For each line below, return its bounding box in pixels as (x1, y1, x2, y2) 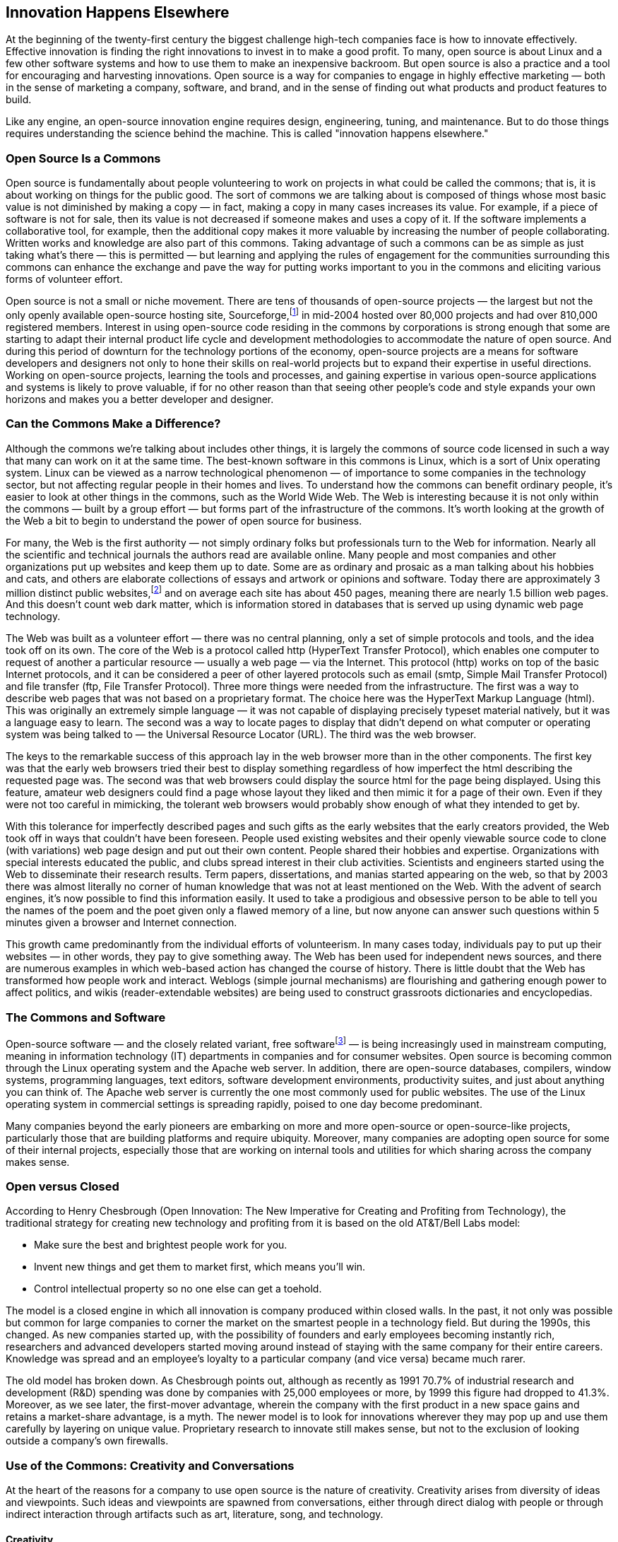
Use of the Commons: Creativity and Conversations (6, 1458, 295, 1473)
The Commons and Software (6, 1010, 166, 1024)
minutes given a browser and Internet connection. (6, 916, 237, 929)
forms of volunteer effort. (6, 273, 123, 286)
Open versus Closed (6, 1179, 119, 1194)
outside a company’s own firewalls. (6, 1435, 169, 1447)
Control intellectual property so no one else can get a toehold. (34, 1283, 322, 1295)
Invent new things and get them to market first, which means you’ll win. (34, 1261, 366, 1273)
